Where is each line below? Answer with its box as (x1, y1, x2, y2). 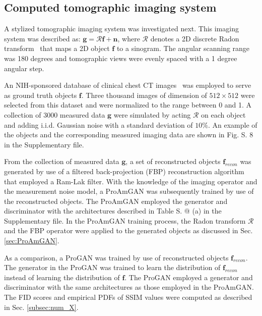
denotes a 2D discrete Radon (150, 33, 239, 43)
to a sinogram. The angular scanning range (116, 43, 250, 54)
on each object (201, 109, 246, 120)
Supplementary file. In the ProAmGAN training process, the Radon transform (4, 215, 246, 226)
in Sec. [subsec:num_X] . (4, 301, 79, 312)
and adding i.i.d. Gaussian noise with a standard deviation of (4, 119, 193, 130)
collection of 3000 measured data (4, 109, 105, 120)
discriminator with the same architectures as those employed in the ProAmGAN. (4, 282, 254, 292)
